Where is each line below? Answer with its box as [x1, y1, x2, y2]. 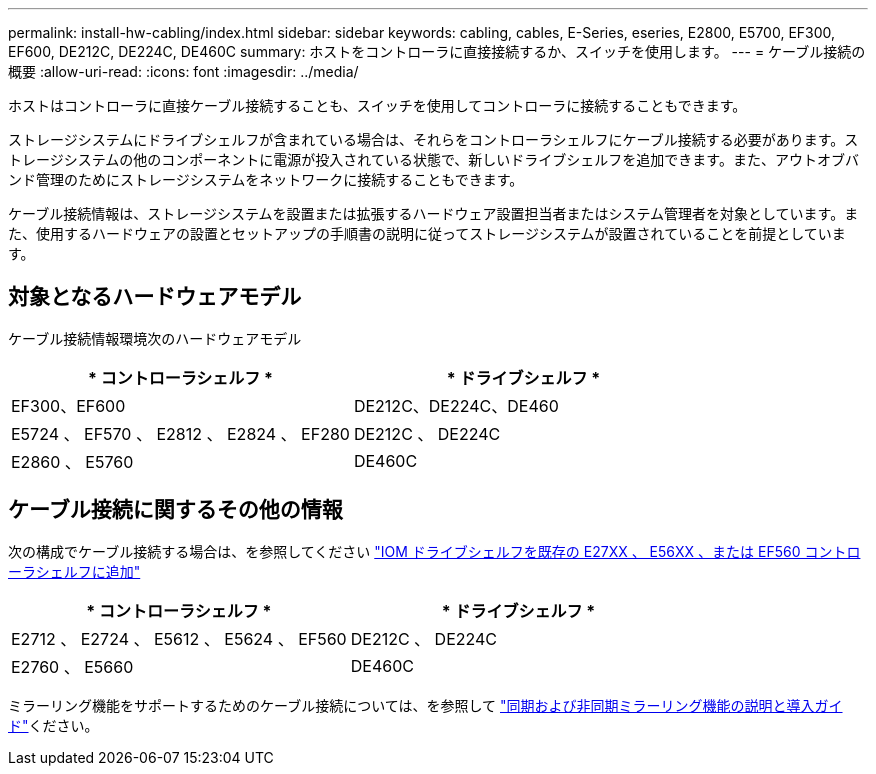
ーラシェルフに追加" [8, 562, 141, 580]
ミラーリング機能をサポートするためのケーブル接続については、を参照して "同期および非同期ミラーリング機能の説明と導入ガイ [8, 696, 843, 714]
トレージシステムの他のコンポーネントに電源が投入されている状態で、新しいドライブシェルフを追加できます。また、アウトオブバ [8, 151, 859, 168]
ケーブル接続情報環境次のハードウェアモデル [8, 329, 302, 347]
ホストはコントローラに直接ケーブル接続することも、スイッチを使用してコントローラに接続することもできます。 [8, 97, 747, 114]
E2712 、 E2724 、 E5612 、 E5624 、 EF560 [11, 628, 347, 649]
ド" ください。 [8, 716, 99, 734]
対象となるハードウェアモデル [8, 284, 302, 310]
